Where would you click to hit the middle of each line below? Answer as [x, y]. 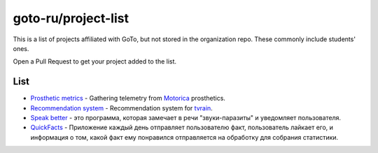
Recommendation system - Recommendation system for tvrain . [121, 108]
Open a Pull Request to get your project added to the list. [95, 61]
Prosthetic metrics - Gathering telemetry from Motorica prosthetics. [128, 99]
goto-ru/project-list [71, 18]
